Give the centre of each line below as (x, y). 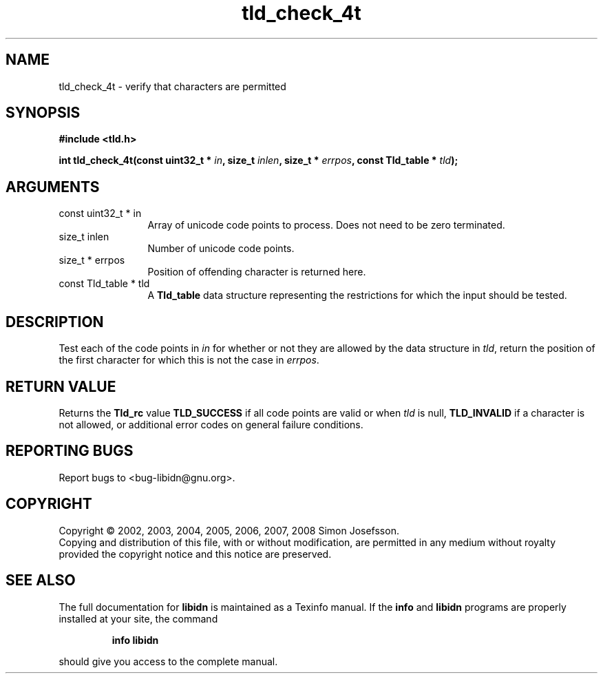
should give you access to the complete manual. (168, 661)
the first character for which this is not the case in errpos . (189, 360)
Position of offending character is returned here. (257, 272)
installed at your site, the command (138, 618)
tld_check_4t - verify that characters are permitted (172, 86)
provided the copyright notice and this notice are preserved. (195, 554)
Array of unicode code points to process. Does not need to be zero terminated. (326, 225)
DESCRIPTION (55, 322)
